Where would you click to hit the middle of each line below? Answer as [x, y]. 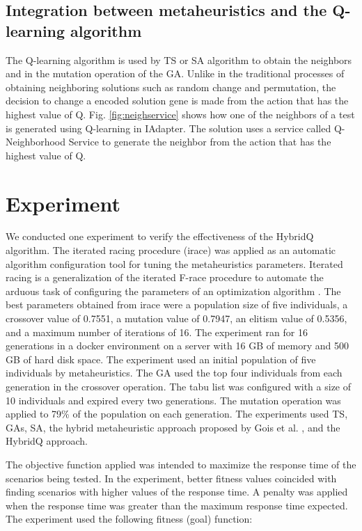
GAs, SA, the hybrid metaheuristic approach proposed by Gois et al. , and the [173, 427]
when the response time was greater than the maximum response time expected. [177, 505]
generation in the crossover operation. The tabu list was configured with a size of [179, 386]
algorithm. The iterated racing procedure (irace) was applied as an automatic [171, 250]
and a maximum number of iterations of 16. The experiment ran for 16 [157, 332]
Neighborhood [36, 142]
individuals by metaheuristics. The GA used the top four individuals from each [174, 373]
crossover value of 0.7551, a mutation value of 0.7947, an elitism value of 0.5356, [176, 318]
